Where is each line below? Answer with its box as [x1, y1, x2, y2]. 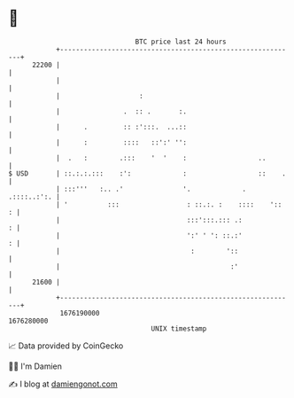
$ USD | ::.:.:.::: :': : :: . [8, 168, 287, 178]
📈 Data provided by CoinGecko [8, 340, 124, 351]
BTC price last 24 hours [135, 37, 227, 46]
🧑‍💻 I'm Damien [8, 361, 63, 371]
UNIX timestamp [151, 324, 207, 333]
